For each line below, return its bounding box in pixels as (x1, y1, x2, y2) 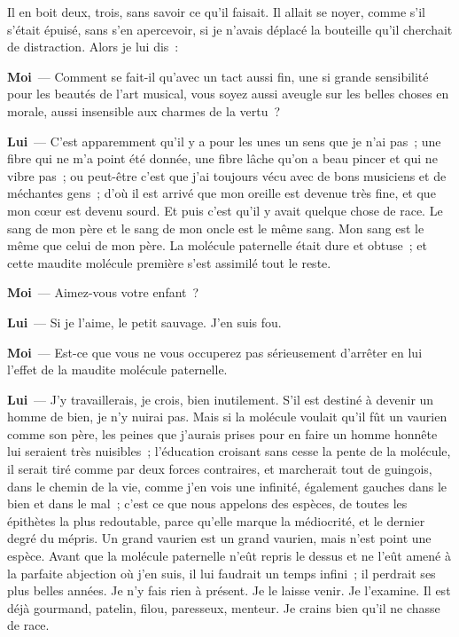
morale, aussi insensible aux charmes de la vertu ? (7, 101, 281, 120)
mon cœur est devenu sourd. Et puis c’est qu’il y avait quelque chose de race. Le (7, 201, 443, 219)
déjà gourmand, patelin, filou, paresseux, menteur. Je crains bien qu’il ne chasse (7, 598, 440, 617)
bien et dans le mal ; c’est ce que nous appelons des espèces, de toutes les (7, 494, 408, 513)
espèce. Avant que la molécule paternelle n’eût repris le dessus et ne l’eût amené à (7, 547, 451, 565)
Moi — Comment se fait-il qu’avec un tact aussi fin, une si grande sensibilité (7, 67, 429, 85)
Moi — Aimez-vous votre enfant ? (7, 283, 199, 302)
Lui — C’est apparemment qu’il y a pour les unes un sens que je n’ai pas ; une (7, 131, 441, 150)
